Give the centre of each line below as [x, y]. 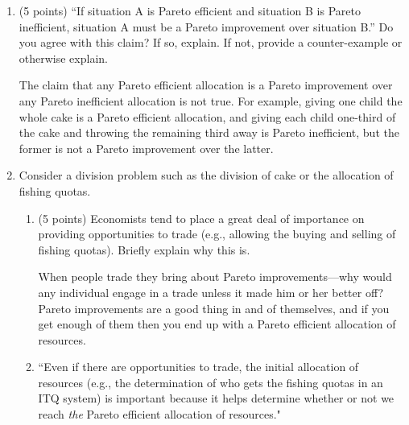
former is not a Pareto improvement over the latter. [146, 148]
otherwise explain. [63, 58]
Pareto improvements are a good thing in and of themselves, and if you [214, 308]
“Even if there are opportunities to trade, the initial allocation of [198, 367]
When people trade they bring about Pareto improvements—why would [215, 276]
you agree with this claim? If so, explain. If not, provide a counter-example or [211, 42]
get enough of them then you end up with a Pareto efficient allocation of [217, 324]
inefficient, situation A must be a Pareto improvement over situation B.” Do [206, 26]
